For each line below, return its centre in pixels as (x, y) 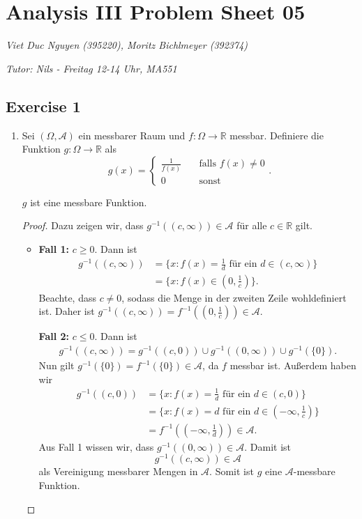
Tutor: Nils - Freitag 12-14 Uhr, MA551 (91, 68)
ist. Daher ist (67, 311)
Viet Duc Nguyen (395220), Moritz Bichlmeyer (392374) (127, 45)
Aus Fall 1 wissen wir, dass (96, 446)
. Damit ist (268, 446)
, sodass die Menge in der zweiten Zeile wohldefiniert (234, 297)
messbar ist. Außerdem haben (293, 365)
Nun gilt (56, 365)
